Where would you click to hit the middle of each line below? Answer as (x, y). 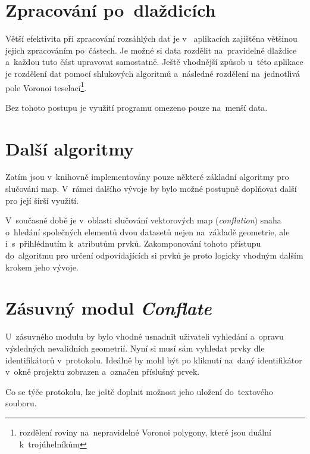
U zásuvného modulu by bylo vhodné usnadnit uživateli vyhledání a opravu (145, 336)
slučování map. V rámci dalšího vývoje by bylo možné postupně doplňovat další (151, 189)
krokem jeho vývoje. (42, 267)
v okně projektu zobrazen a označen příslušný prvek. (103, 371)
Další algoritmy (70, 148)
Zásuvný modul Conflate (109, 308)
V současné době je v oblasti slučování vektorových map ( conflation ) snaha (143, 220)
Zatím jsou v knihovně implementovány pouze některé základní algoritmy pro (147, 177)
